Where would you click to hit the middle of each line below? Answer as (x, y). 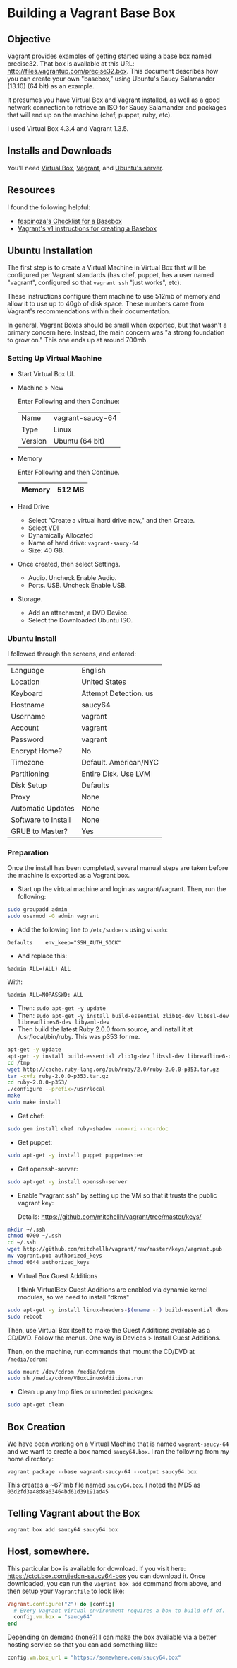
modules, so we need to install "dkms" (73, 1297)
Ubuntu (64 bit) (79, 441)
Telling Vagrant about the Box (74, 1513)
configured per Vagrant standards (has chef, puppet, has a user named (111, 275)
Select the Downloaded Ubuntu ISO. (80, 620)
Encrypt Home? (36, 751)
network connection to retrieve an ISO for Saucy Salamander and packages (117, 107)
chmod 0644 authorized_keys (49, 1262)
